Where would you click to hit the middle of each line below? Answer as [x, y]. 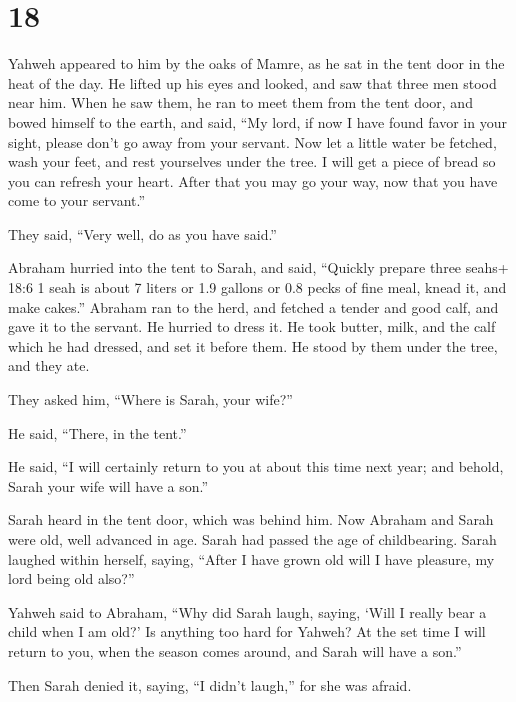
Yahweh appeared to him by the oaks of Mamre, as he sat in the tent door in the [256, 63]
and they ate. [49, 365]
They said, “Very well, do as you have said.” [142, 233]
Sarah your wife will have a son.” [108, 485]
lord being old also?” [71, 578]
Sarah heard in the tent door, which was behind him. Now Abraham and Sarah [251, 519]
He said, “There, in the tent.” [97, 432]
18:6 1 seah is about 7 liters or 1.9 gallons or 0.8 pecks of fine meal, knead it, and [257, 287]
